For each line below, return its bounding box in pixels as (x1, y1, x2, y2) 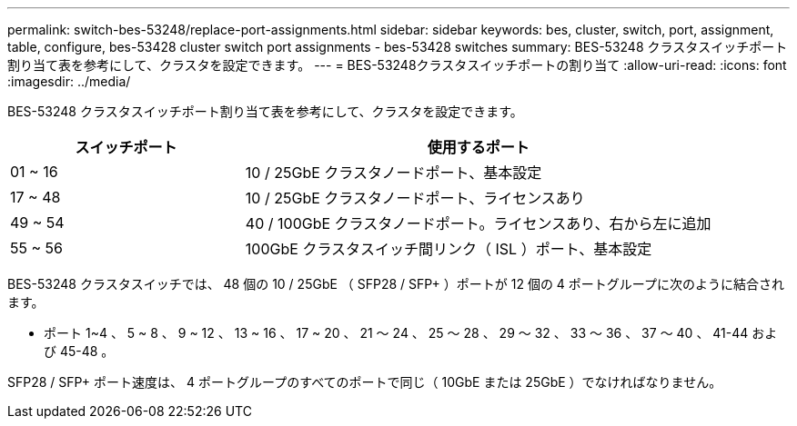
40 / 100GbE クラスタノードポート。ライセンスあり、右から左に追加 (245, 214, 711, 233)
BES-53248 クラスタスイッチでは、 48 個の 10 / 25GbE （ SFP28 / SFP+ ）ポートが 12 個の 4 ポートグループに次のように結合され (7, 276, 784, 292)
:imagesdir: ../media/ (7, 74, 131, 89)
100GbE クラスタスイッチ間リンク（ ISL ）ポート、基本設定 (245, 240, 652, 258)
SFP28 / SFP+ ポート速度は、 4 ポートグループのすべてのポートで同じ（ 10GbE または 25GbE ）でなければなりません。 (7, 374, 722, 390)
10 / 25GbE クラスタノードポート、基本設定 (245, 163, 542, 182)
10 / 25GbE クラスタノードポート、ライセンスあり (245, 189, 585, 207)
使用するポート (427, 138, 530, 156)
